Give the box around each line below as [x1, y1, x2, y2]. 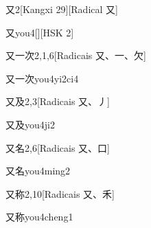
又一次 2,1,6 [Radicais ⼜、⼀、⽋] [5, 48, 146, 62]
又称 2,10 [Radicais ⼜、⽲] [5, 186, 115, 201]
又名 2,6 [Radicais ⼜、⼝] [5, 140, 110, 155]
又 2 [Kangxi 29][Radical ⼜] [5, 2, 118, 16]
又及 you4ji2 [5, 117, 55, 131]
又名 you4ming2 [5, 163, 71, 178]
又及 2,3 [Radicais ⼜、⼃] [5, 94, 110, 109]
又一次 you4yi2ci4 [5, 71, 79, 85]
